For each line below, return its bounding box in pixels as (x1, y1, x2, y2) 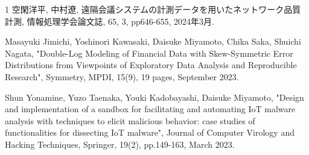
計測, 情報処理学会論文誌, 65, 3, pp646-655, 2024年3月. (5, 14, 214, 27)
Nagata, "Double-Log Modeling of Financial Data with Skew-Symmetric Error (5, 46, 293, 59)
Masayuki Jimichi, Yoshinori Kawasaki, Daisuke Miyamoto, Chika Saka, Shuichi (5, 35, 301, 48)
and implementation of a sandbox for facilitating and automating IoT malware (5, 103, 296, 115)
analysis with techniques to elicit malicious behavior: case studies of (5, 114, 255, 127)
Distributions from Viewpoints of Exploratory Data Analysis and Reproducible (5, 59, 297, 71)
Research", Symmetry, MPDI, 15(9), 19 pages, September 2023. (5, 70, 239, 83)
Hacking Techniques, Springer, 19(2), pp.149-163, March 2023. (5, 138, 235, 150)
